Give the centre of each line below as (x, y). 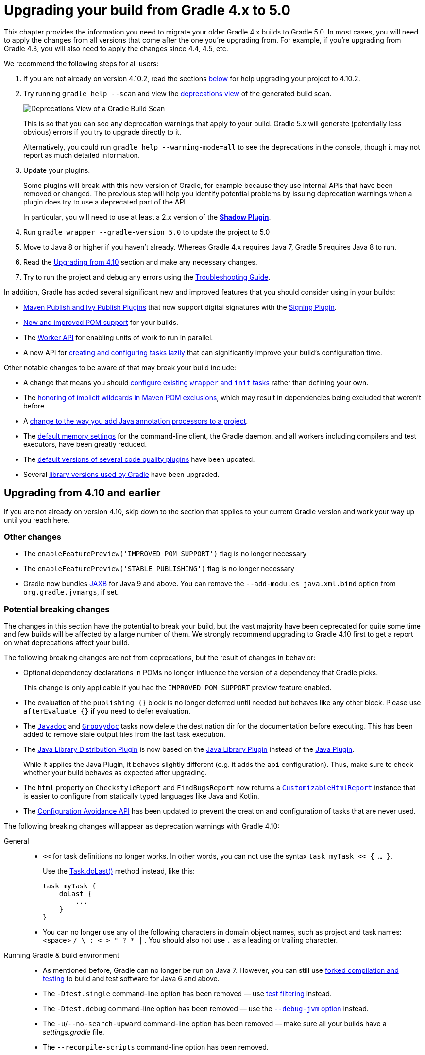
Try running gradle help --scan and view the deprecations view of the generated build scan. (178, 93)
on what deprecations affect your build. (67, 643)
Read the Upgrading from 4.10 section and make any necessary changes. (140, 262)
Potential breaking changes (57, 609)
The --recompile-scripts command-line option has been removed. (156, 1047)
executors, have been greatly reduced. (85, 444)
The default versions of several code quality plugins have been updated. (139, 459)
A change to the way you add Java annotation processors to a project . (136, 421)
